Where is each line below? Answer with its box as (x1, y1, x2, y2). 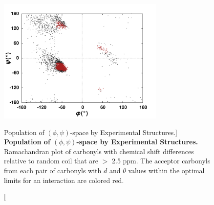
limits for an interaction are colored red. (4, 175, 124, 185)
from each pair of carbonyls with (4, 165, 102, 175)
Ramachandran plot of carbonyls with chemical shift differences (4, 146, 194, 156)
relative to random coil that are (4, 156, 99, 166)
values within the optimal (128, 165, 205, 175)
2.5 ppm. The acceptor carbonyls (111, 156, 211, 166)
